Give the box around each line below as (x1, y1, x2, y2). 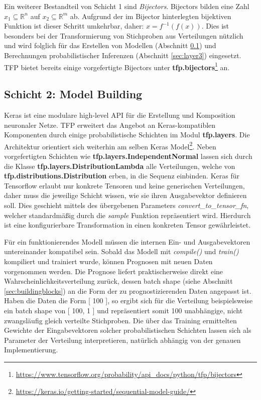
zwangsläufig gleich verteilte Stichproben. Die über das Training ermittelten (4, 315, 237, 325)
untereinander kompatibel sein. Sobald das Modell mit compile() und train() (4, 246, 239, 257)
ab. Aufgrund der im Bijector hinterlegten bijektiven (70, 11, 231, 21)
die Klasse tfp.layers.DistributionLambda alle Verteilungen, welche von (4, 160, 235, 171)
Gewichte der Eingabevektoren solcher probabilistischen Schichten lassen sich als (4, 325, 251, 335)
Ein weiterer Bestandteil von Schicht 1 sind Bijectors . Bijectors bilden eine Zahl (4, 1, 249, 11)
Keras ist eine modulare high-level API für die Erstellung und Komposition (4, 110, 235, 120)
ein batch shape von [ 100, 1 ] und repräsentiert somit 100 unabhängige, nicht (4, 305, 243, 315)
